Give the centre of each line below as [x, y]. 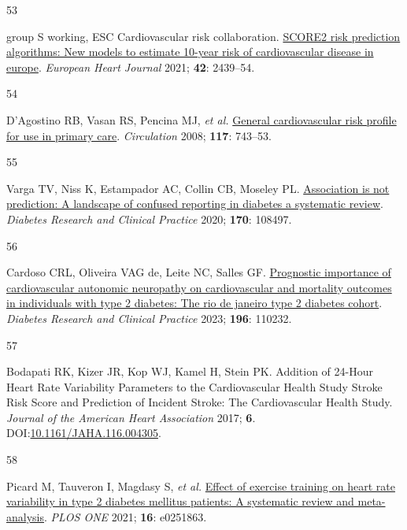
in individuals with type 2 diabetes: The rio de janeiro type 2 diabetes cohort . [194, 303]
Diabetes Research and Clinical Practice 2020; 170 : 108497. [149, 219]
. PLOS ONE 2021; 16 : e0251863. [126, 516]
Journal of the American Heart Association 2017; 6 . [131, 417]
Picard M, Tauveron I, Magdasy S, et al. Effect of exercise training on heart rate [201, 486]
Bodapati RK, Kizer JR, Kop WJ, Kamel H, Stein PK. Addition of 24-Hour [190, 371]
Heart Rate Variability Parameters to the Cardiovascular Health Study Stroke [194, 386]
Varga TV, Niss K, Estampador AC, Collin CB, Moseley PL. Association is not [198, 188]
